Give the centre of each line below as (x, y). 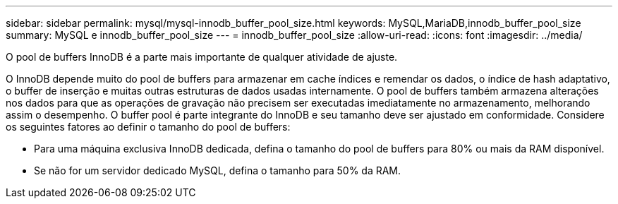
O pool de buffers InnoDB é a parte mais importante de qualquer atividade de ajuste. (202, 57)
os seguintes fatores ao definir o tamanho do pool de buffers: (148, 127)
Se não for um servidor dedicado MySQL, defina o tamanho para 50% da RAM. (218, 170)
